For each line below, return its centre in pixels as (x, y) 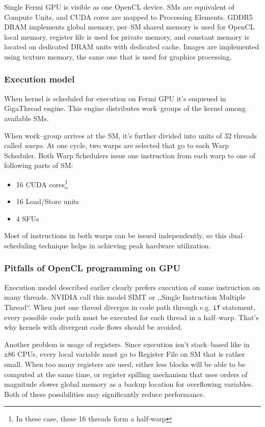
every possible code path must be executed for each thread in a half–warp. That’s (131, 317)
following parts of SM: (39, 165)
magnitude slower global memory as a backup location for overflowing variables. (129, 384)
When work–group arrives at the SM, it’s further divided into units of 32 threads (131, 135)
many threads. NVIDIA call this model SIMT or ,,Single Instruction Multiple (125, 297)
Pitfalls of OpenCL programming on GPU (92, 268)
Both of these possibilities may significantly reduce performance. (104, 394)
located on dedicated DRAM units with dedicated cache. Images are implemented (132, 47)
